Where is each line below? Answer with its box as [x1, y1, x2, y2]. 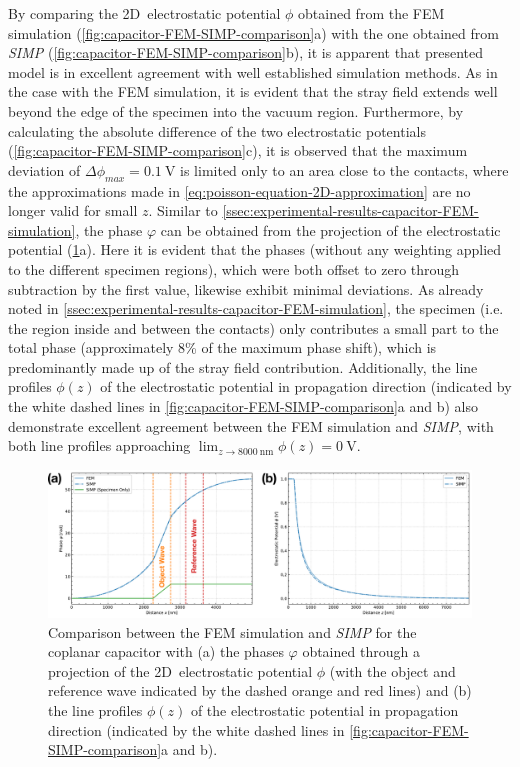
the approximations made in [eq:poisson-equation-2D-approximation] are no [8, 180, 471, 201]
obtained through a [302, 641, 420, 662]
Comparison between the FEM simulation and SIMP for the [48, 621, 417, 642]
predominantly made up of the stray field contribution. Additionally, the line [8, 356, 478, 377]
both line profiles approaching [8, 435, 191, 456]
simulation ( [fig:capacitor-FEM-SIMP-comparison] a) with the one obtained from [8, 22, 499, 43]
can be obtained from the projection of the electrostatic [160, 219, 501, 240]
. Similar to [148, 200, 218, 221]
